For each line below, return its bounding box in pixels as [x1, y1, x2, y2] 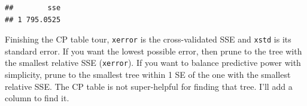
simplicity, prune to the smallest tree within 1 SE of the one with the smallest [5, 68, 291, 81]
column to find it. [5, 92, 69, 104]
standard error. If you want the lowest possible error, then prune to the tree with [5, 44, 302, 57]
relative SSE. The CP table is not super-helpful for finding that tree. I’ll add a [5, 80, 293, 92]
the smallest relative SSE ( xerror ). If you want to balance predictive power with [5, 56, 301, 69]
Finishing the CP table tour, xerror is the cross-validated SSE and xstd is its [5, 33, 291, 46]
